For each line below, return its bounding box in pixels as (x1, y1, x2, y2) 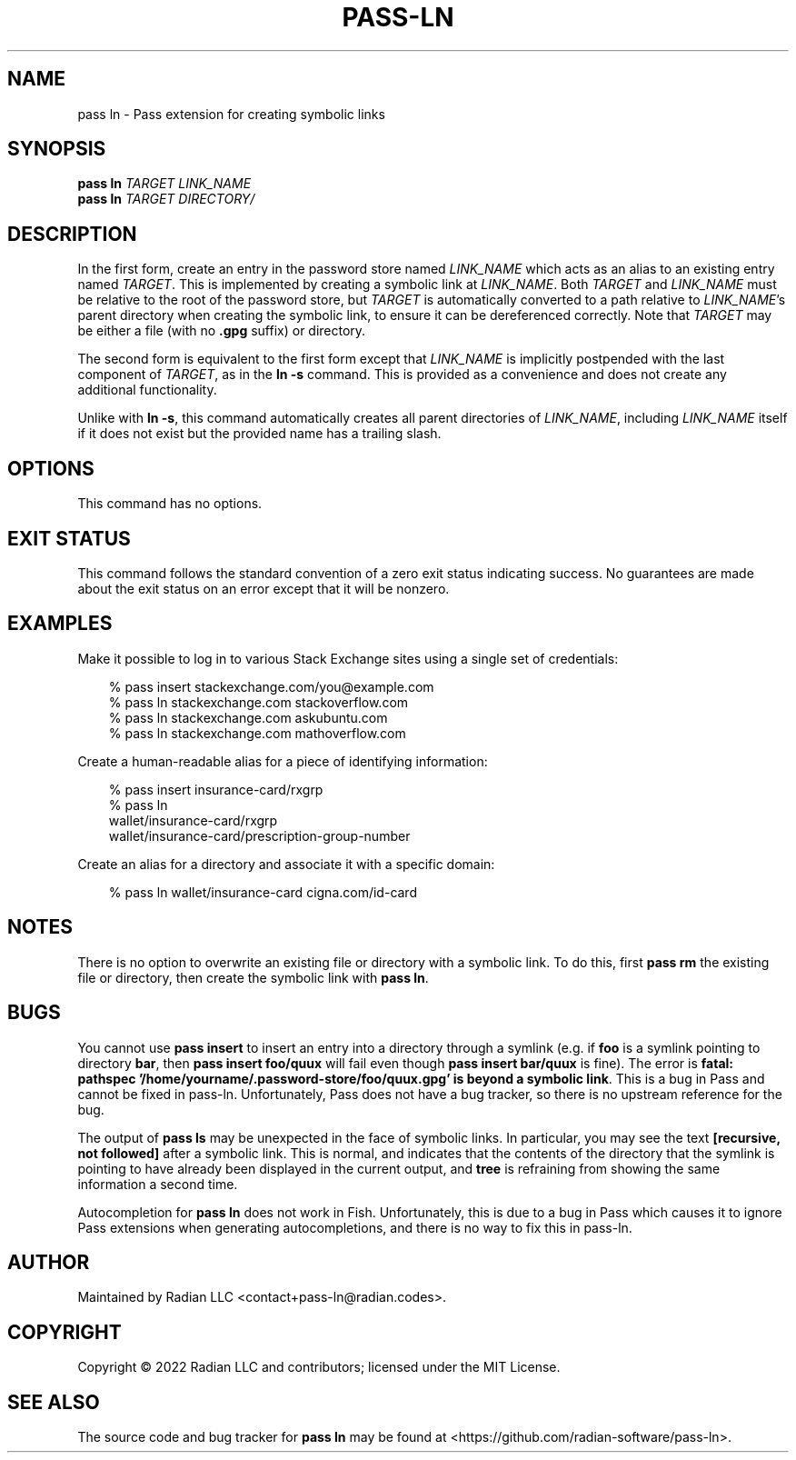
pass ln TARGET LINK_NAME (77, 175, 252, 192)
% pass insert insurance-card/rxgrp (108, 781, 323, 797)
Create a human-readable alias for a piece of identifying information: (77, 753, 488, 769)
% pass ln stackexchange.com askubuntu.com (108, 709, 388, 725)
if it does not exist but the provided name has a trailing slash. (77, 425, 442, 442)
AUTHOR (7, 1250, 90, 1274)
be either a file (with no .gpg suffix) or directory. (77, 323, 366, 339)
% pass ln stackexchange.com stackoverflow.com (108, 694, 409, 710)
